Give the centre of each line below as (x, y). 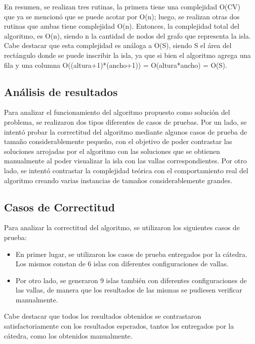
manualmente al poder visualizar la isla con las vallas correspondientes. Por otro (126, 161)
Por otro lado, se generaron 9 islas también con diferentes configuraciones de (131, 280)
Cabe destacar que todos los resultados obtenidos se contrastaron (103, 316)
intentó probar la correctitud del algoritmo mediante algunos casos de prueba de (126, 131)
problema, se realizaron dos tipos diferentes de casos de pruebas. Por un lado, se (126, 122)
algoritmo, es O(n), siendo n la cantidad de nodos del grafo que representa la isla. (127, 35)
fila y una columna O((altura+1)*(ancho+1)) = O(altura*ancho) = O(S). (116, 65)
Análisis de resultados (61, 91)
